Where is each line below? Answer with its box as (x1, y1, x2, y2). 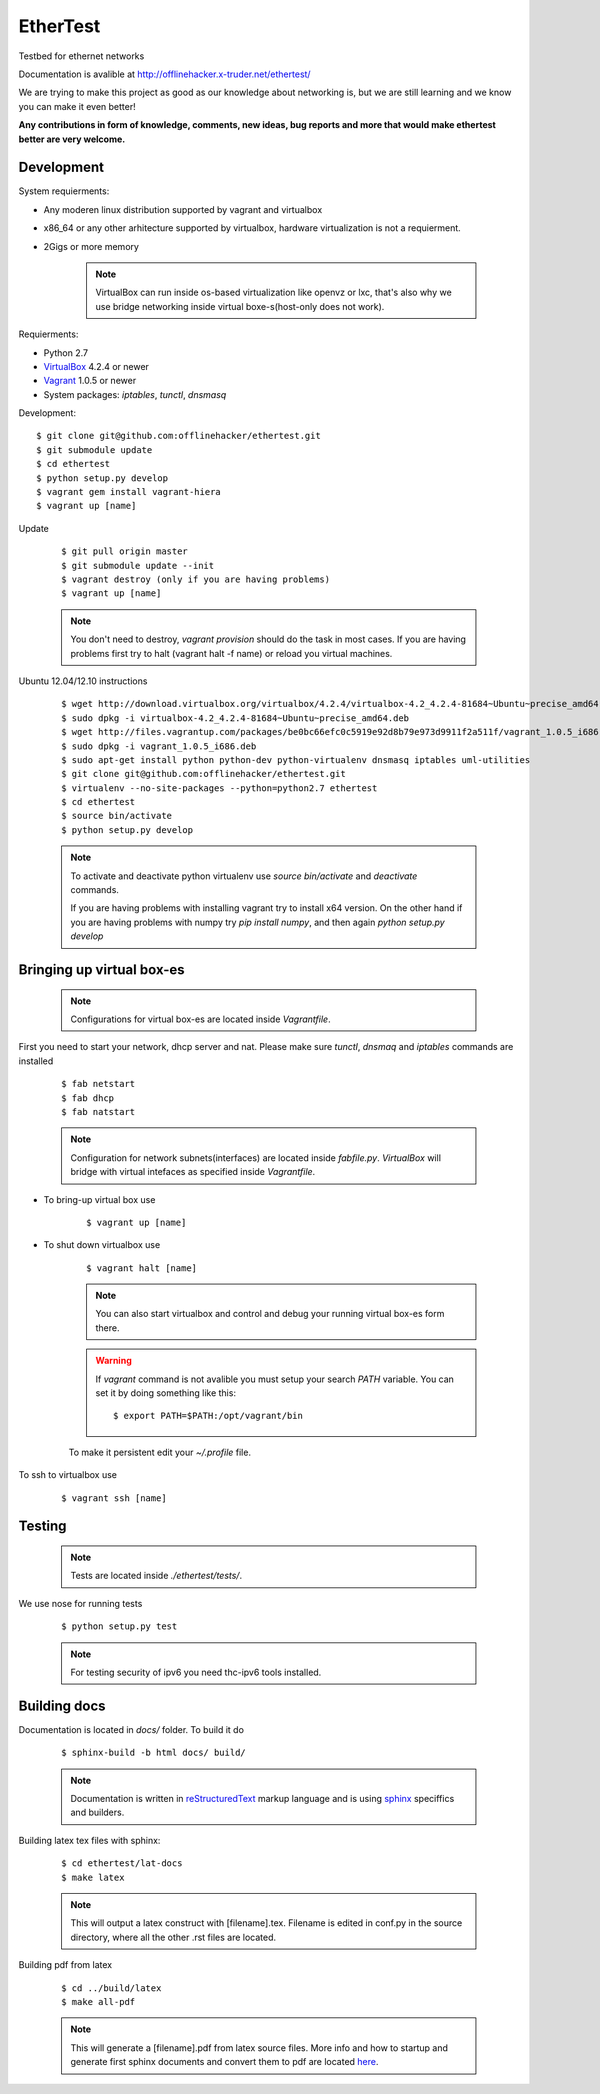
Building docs (18, 1697, 106, 1714)
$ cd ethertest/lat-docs (61, 1858, 183, 1869)
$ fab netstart (61, 1078, 136, 1090)
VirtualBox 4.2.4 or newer (43, 360, 150, 372)
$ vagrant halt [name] (86, 1262, 198, 1274)
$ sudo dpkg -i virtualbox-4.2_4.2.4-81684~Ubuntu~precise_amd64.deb (61, 712, 410, 724)
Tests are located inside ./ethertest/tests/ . (70, 1570, 243, 1582)
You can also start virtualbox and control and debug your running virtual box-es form (95, 1308, 445, 1320)
